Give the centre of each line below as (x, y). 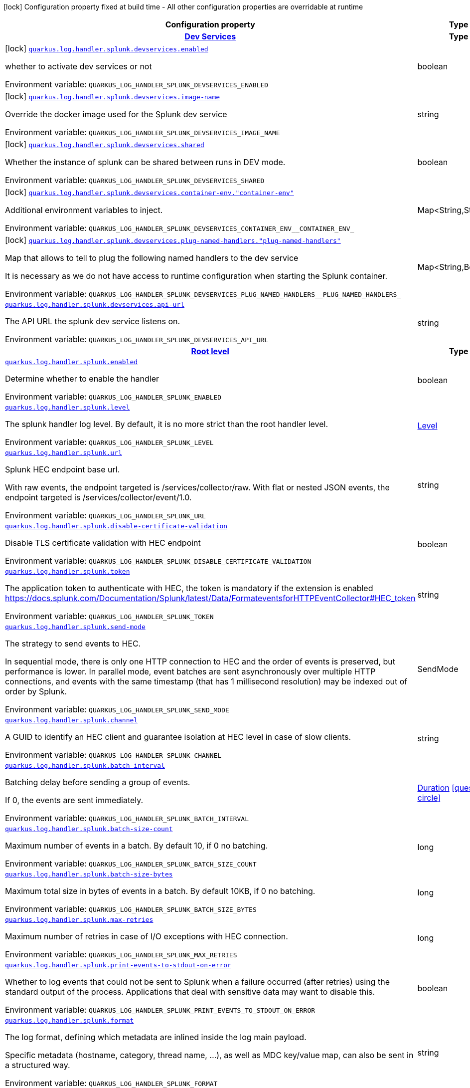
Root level (210, 351)
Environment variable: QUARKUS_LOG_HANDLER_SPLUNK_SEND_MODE (117, 709)
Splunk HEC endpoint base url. (63, 469)
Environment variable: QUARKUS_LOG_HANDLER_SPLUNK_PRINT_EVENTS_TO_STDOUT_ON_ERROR (160, 1010)
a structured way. (38, 1065)
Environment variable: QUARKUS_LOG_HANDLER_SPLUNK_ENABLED (113, 397)
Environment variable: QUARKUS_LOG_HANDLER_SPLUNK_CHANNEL (113, 755)
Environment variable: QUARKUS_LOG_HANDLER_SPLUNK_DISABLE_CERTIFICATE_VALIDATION (158, 561)
